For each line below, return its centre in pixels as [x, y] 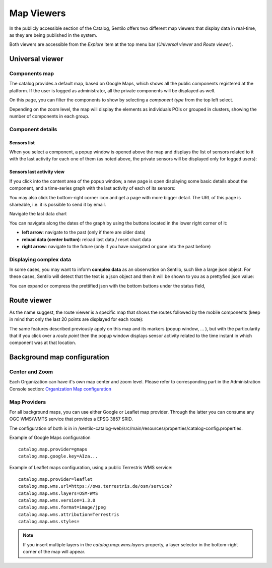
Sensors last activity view [37, 172]
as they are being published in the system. [53, 35]
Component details [33, 129]
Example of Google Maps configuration [50, 438]
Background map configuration [59, 357]
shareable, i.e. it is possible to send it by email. [58, 204]
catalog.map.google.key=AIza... [58, 456]
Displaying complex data [40, 259]
